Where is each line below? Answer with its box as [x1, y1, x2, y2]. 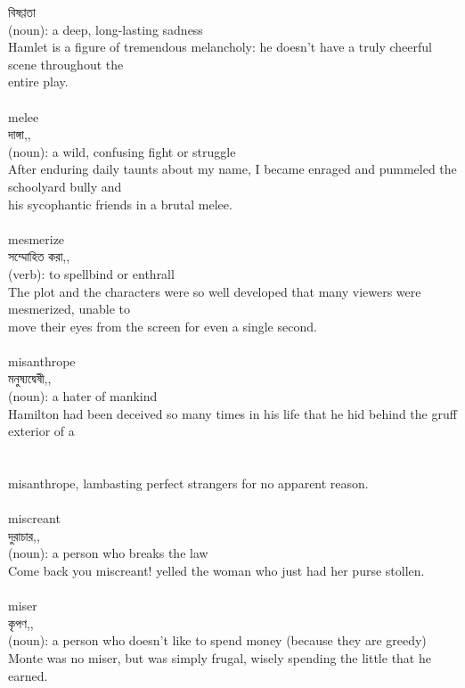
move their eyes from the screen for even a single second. [8, 316, 317, 335]
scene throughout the [8, 54, 124, 73]
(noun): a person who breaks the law [8, 544, 208, 562]
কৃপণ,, [8, 613, 34, 632]
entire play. [8, 72, 69, 91]
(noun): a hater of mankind [8, 387, 158, 405]
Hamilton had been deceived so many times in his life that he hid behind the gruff [8, 404, 457, 422]
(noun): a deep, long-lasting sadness [8, 20, 203, 38]
